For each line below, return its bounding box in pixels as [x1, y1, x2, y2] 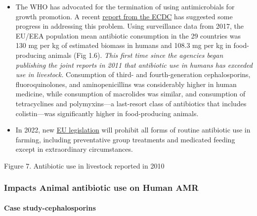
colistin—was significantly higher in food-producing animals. [15, 108, 199, 118]
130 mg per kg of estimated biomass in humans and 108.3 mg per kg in [15, 40, 231, 50]
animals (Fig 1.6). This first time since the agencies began [48, 49, 223, 60]
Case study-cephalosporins [4, 202, 96, 213]
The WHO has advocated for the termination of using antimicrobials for [15, 1, 235, 11]
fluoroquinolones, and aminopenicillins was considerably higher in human [15, 79, 237, 89]
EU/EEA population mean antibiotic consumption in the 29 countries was [15, 30, 241, 41]
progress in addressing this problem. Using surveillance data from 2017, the [15, 21, 244, 31]
